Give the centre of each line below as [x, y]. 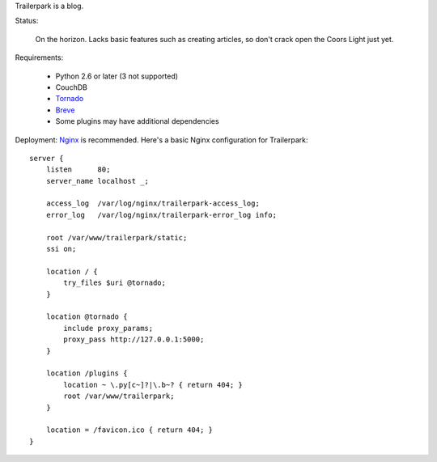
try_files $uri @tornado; [115, 283]
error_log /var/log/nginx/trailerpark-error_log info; [161, 215]
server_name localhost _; [98, 181]
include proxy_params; [108, 328]
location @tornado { [87, 317]
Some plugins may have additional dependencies [137, 121]
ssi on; [61, 249]
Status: [27, 21]
